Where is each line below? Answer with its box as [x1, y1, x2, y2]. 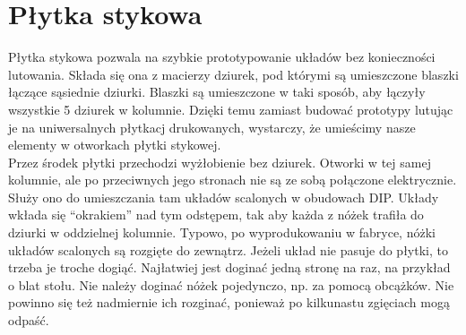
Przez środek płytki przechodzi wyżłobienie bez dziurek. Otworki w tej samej [8, 152, 431, 171]
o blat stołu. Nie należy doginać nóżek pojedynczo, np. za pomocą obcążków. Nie [8, 275, 454, 294]
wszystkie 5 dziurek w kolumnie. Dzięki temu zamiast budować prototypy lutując [8, 99, 453, 118]
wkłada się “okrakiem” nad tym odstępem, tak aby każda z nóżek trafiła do [8, 205, 424, 224]
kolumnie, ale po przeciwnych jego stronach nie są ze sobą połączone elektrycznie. [8, 170, 457, 189]
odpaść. [8, 311, 49, 330]
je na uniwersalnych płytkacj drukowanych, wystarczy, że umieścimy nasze [8, 117, 416, 136]
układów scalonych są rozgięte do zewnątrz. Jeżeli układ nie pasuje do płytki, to [8, 240, 448, 259]
